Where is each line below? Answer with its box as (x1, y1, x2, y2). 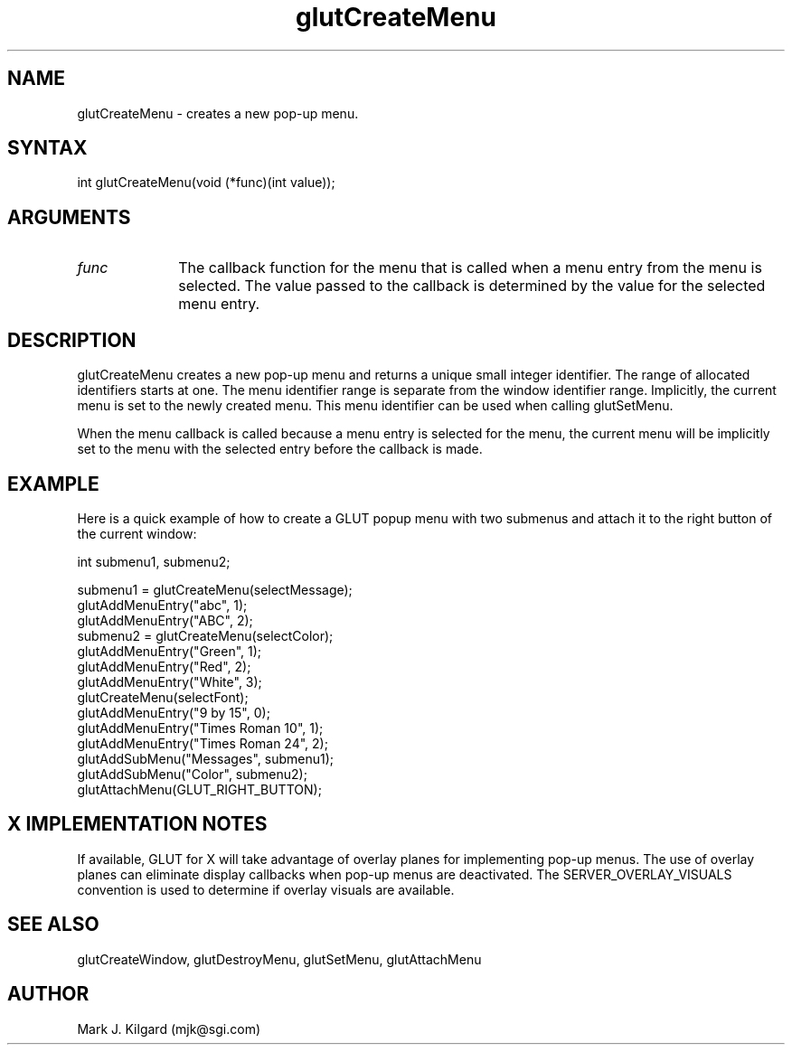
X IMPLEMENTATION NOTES (7, 812, 268, 836)
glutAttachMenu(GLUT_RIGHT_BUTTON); (77, 781, 322, 797)
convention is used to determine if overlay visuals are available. (77, 881, 455, 897)
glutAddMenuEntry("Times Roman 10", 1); (77, 719, 324, 736)
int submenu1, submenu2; (77, 553, 231, 569)
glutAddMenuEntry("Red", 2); (77, 658, 251, 674)
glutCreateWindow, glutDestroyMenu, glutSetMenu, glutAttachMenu (77, 951, 482, 967)
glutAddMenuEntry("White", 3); (77, 673, 262, 690)
